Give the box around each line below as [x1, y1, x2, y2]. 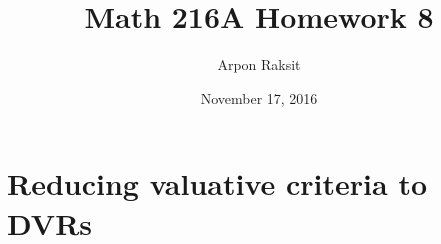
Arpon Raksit [217, 54, 301, 75]
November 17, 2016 [200, 87, 318, 108]
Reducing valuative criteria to [7, 163, 428, 204]
